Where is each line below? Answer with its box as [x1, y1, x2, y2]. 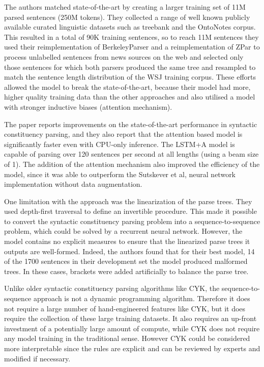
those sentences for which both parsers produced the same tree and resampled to [4, 61, 256, 72]
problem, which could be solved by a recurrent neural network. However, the [4, 226, 243, 236]
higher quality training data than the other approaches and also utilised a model [4, 91, 255, 102]
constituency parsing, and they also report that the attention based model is [4, 129, 243, 139]
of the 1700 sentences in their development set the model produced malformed [4, 256, 248, 266]
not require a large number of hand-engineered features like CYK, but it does [4, 303, 246, 313]
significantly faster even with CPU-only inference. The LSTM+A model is [4, 138, 235, 149]
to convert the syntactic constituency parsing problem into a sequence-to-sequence [4, 215, 260, 226]
